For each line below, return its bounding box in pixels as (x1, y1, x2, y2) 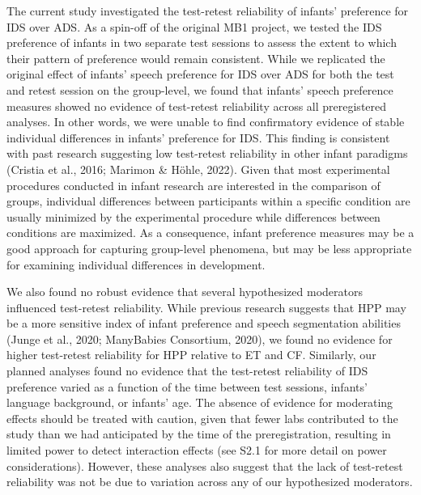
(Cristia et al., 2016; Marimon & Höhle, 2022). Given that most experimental (6, 160, 390, 177)
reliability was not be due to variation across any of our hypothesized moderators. (6, 473, 413, 490)
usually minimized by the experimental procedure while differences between (6, 208, 381, 225)
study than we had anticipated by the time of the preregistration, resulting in (6, 425, 391, 442)
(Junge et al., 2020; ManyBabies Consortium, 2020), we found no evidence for (6, 330, 393, 347)
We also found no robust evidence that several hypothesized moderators (6, 283, 363, 300)
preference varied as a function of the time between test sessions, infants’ (6, 378, 368, 395)
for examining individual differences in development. (6, 256, 266, 273)
